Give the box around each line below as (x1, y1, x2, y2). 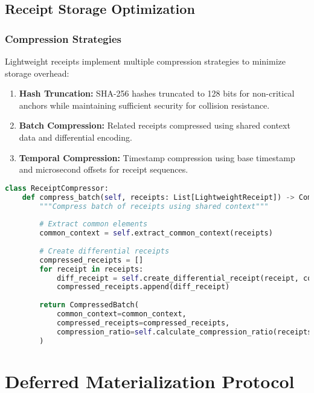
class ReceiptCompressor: (5, 184, 109, 193)
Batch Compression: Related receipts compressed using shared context (19, 119, 290, 132)
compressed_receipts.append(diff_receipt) (56, 283, 230, 292)
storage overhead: (5, 66, 69, 79)
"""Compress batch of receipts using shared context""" (39, 202, 269, 211)
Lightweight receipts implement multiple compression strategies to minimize (5, 55, 286, 67)
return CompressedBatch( (39, 301, 139, 310)
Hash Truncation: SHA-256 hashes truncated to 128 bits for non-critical (19, 87, 295, 100)
